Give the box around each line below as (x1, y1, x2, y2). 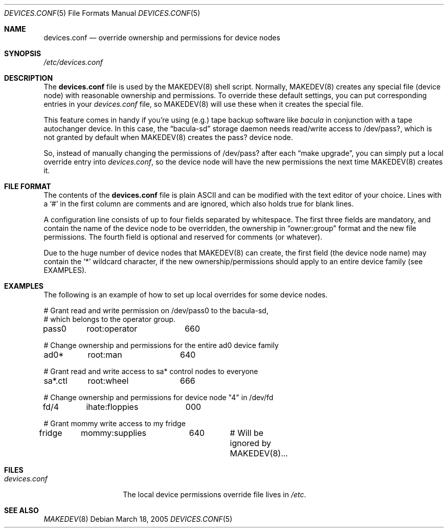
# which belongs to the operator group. (43, 315, 176, 323)
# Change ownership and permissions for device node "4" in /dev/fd (43, 393, 274, 402)
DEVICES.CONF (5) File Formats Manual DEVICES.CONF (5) (4, 9, 200, 17)
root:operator (86, 323, 138, 334)
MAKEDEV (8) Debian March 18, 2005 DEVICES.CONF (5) (43, 515, 233, 523)
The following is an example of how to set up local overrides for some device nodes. (43, 290, 328, 299)
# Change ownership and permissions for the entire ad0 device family (43, 341, 279, 350)
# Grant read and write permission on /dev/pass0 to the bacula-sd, (43, 306, 268, 315)
